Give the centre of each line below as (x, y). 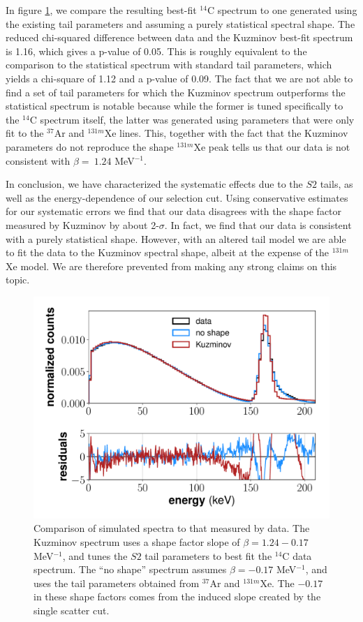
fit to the (25, 133)
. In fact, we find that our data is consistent (258, 224)
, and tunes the (95, 555)
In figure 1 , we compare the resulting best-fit (101, 10)
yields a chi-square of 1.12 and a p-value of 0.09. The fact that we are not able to (179, 78)
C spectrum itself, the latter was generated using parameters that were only (192, 119)
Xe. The (277, 583)
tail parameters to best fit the (208, 555)
